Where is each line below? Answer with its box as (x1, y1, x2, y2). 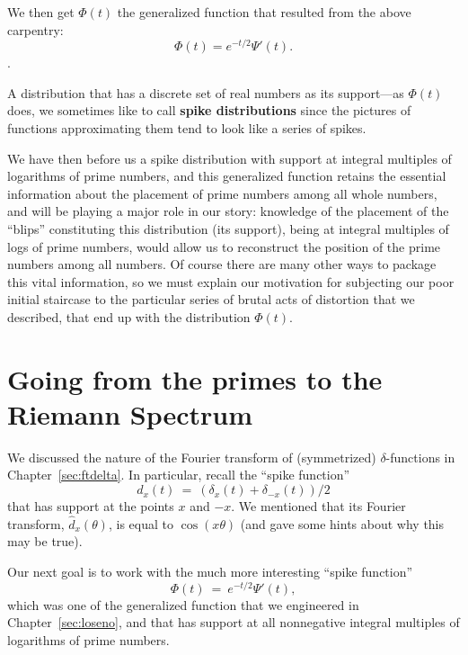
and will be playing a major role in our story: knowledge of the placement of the (7, 202, 449, 220)
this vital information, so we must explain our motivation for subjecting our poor (7, 272, 455, 291)
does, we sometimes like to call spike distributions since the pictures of (7, 101, 411, 120)
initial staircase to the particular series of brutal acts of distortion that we (7, 290, 415, 309)
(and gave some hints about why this (240, 514, 445, 533)
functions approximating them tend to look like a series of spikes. (7, 119, 366, 138)
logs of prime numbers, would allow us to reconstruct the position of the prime (7, 237, 441, 256)
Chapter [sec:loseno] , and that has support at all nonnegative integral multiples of (7, 613, 460, 632)
